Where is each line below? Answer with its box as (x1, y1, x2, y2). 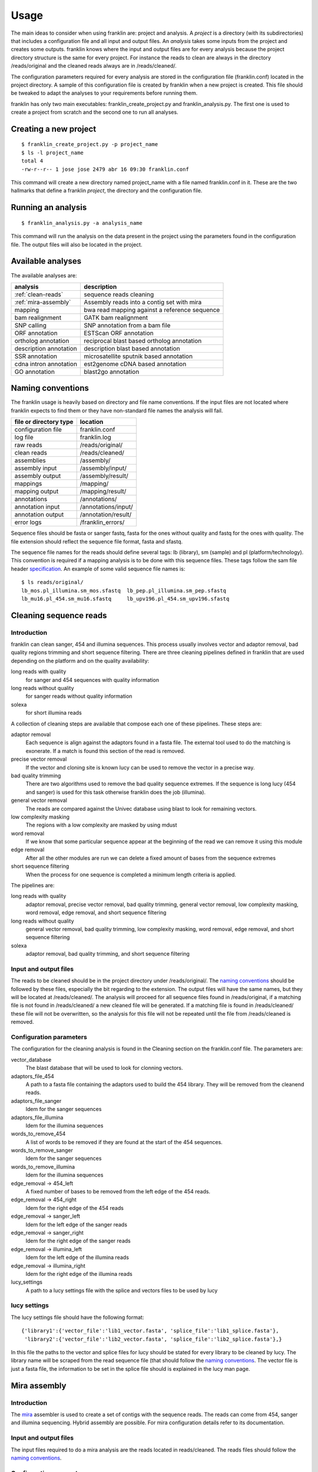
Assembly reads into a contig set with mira (83, 298, 202, 306)
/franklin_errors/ (79, 518, 125, 526)
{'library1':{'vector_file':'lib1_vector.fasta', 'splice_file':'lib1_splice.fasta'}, (21, 1328, 279, 1334)
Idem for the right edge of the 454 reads (25, 1204, 124, 1211)
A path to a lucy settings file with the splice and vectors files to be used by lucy (25, 1287, 218, 1294)
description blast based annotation (83, 344, 180, 353)
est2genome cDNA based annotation (83, 360, 187, 368)
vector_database (11, 1056, 52, 1063)
